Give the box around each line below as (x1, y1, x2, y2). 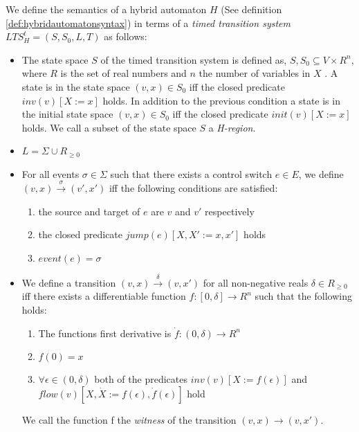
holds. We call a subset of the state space (21, 120, 196, 134)
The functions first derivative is (38, 325, 172, 340)
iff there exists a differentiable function (21, 289, 186, 303)
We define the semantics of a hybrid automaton (6, 2, 207, 16)
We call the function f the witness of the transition (21, 412, 237, 426)
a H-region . (208, 120, 256, 134)
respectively (205, 204, 255, 218)
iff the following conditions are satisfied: (109, 181, 278, 195)
